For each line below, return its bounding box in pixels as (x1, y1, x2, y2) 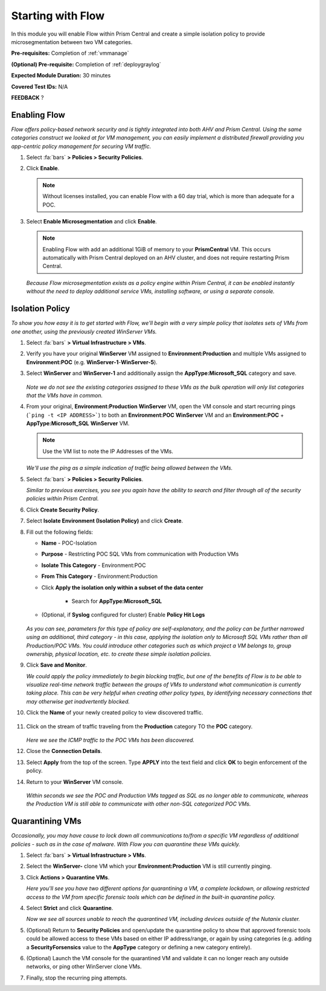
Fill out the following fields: (26, 528, 94, 536)
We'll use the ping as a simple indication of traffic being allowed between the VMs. (26, 464, 233, 472)
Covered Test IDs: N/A (11, 83, 68, 90)
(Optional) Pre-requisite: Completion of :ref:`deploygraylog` (11, 60, 161, 68)
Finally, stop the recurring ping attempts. (26, 974, 127, 981)
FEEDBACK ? (11, 94, 44, 101)
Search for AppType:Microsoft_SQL (71, 597, 162, 605)
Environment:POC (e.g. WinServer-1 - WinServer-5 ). (26, 358, 158, 365)
